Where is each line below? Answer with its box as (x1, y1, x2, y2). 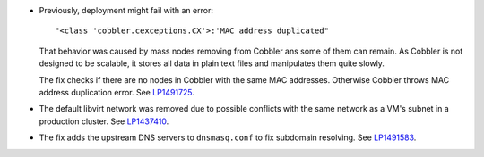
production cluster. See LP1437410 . (39, 116, 169, 127)
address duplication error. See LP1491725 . (39, 87, 194, 97)
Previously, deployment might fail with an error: (39, 5, 214, 15)
